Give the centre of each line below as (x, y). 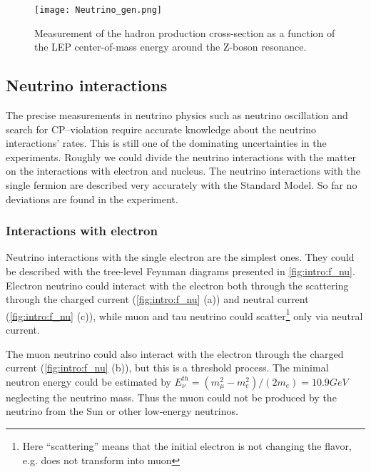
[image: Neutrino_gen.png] (98, 10)
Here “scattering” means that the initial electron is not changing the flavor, (187, 446)
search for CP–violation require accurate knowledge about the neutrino (161, 129)
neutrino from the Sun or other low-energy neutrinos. (122, 411)
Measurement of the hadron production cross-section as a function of (185, 32)
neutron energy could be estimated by (88, 381)
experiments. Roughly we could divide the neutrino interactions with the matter (181, 157)
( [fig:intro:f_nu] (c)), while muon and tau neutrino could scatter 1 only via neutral (184, 314)
